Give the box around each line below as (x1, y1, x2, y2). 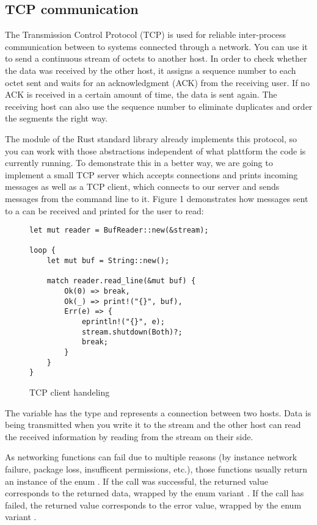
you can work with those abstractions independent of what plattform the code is (5, 144, 306, 157)
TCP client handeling (29, 385, 110, 398)
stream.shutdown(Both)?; (81, 327, 183, 336)
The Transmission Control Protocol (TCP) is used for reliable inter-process (5, 28, 286, 41)
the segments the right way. (5, 112, 108, 125)
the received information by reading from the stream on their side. (5, 430, 253, 443)
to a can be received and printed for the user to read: (5, 204, 204, 217)
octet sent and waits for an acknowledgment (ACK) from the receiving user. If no (5, 76, 310, 89)
